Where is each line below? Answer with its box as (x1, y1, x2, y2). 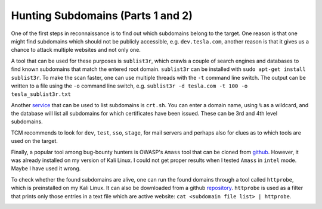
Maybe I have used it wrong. (11, 165, 81, 172)
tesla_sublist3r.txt (11, 91, 72, 98)
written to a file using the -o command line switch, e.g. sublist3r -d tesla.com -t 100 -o (11, 82, 248, 89)
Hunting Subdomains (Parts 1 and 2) (11, 9, 193, 22)
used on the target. (11, 138, 58, 145)
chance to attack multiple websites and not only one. (11, 46, 141, 54)
